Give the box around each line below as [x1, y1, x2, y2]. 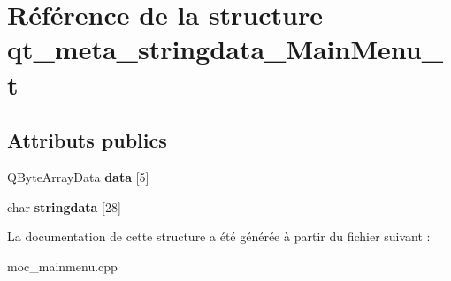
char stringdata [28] [7, 197, 121, 216]
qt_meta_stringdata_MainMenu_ [7, 31, 443, 67]
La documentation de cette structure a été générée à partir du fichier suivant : [7, 227, 431, 246]
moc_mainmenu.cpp [7, 256, 118, 275]
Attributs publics [7, 126, 167, 154]
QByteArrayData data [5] [7, 167, 149, 186]
